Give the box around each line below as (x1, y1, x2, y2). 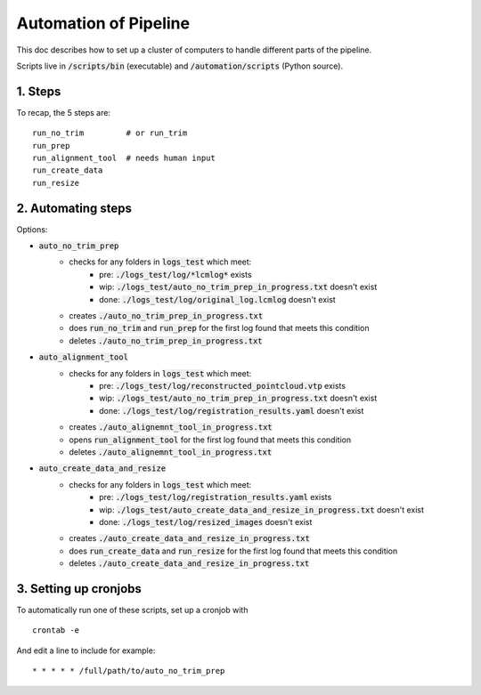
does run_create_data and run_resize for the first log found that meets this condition (69, 545, 398, 556)
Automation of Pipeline (16, 13, 191, 33)
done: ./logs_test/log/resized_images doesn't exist (99, 516, 313, 527)
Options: (16, 223, 48, 235)
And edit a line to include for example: (16, 645, 156, 656)
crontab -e (32, 626, 80, 635)
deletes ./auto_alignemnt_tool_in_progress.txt (69, 446, 273, 457)
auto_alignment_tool (38, 352, 129, 362)
